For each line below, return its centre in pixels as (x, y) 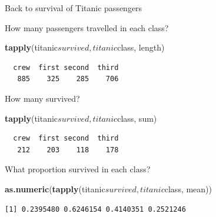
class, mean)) (188, 188)
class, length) (141, 47)
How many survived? (42, 98)
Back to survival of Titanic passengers (74, 8)
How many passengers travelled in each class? (87, 27)
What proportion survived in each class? (78, 169)
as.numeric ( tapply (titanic (55, 188)
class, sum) (137, 118)
